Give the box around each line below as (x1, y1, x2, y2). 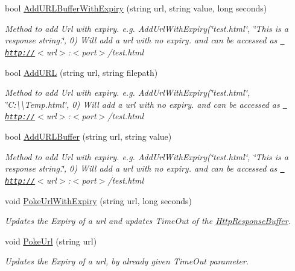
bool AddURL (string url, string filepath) (5, 66, 158, 78)
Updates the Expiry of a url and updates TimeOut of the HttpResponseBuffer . (5, 214, 291, 227)
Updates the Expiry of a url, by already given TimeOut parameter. (5, 255, 249, 267)
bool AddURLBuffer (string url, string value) (5, 130, 172, 142)
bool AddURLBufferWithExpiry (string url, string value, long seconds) (5, 2, 267, 14)
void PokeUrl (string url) (5, 234, 97, 247)
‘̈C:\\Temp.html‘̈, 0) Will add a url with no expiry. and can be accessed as (5, 98, 280, 110)
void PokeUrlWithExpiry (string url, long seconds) (5, 194, 192, 207)
